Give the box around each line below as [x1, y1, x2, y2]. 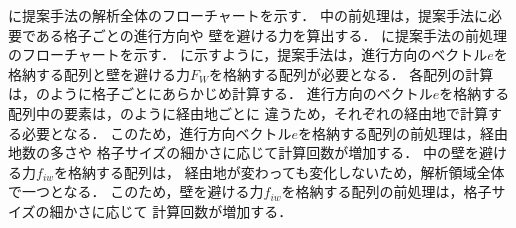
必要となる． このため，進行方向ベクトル [21, 122, 292, 143]
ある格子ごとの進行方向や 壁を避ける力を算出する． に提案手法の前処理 [35, 24, 508, 45]
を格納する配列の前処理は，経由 [298, 122, 509, 143]
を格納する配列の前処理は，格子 [281, 181, 492, 202]
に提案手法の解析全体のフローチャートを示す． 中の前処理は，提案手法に [8, 5, 488, 25]
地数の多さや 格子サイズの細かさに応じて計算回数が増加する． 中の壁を [8, 142, 479, 163]
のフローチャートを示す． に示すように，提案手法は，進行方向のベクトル [8, 44, 488, 65]
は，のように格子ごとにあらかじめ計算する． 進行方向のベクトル [8, 83, 433, 104]
